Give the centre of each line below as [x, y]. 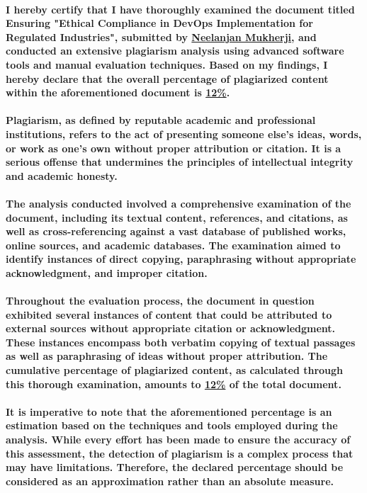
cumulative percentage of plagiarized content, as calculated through [175, 370]
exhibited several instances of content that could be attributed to [169, 314]
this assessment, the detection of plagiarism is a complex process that [180, 453]
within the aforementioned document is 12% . [118, 92]
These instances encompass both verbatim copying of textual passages [181, 342]
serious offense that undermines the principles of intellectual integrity [180, 162]
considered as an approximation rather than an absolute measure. [170, 481]
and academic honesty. [62, 175]
